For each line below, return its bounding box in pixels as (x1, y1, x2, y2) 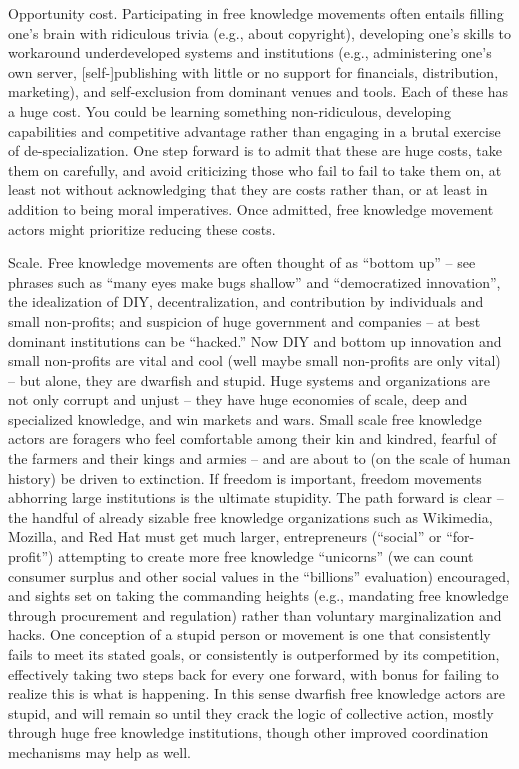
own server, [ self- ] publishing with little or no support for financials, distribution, (8, 61, 499, 82)
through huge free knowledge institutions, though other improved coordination (8, 722, 489, 743)
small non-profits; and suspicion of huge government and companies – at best (8, 310, 481, 331)
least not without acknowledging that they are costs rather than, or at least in (8, 179, 488, 200)
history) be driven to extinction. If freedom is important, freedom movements (8, 467, 482, 488)
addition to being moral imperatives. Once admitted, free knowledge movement (8, 198, 494, 219)
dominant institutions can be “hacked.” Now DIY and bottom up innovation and (8, 330, 502, 351)
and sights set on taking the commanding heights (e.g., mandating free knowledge (8, 585, 509, 606)
